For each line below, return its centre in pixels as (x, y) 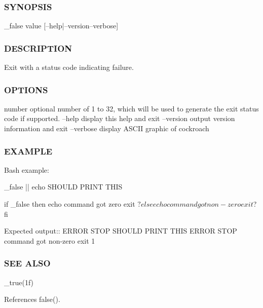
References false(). (32, 299)
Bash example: (27, 169)
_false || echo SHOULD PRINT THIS (63, 187)
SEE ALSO (27, 263)
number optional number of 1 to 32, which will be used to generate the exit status (131, 108)
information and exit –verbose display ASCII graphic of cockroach (107, 128)
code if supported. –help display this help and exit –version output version (120, 118)
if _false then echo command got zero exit (70, 204)
